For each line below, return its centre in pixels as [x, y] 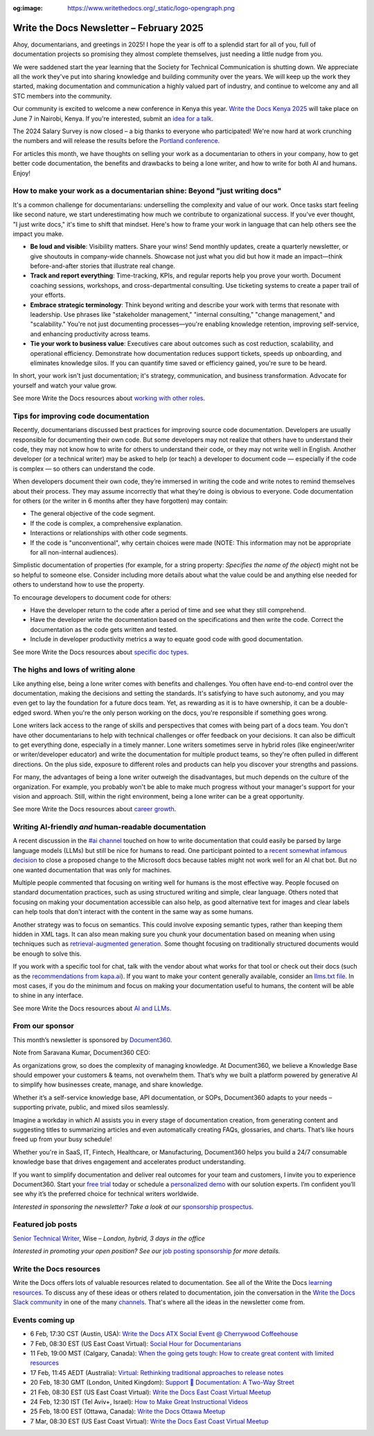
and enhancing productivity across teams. [90, 334]
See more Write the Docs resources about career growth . [95, 809]
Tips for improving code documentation [81, 416]
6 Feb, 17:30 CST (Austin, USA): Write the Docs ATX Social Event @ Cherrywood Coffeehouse [164, 1334]
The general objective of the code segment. [93, 514]
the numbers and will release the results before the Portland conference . [116, 141]
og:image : [28, 8]
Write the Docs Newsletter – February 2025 [108, 28]
